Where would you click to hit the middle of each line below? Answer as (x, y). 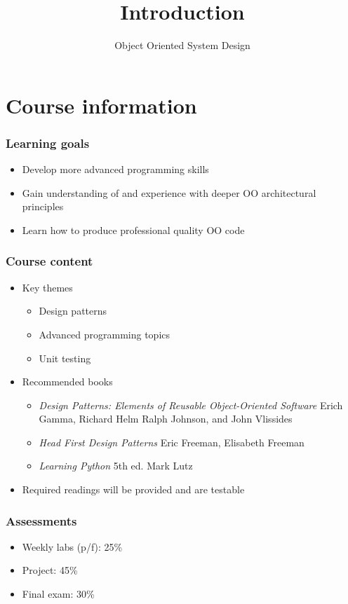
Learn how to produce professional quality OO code (133, 229)
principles (43, 206)
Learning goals (48, 143)
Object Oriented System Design (182, 45)
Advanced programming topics (105, 334)
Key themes (47, 287)
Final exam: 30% (58, 594)
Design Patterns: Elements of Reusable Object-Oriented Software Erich (191, 405)
